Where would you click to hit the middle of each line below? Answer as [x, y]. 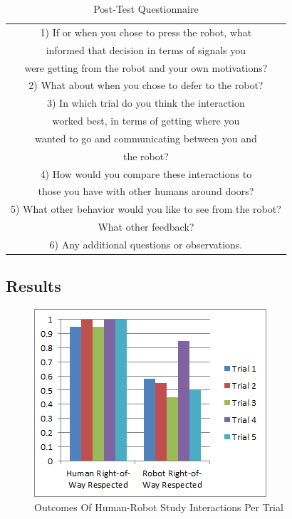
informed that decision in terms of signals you [146, 49]
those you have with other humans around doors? [146, 191]
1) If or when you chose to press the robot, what [146, 32]
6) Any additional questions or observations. [146, 244]
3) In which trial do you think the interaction [146, 103]
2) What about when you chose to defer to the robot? [146, 85]
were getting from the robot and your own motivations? [146, 67]
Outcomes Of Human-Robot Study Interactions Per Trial [159, 507]
